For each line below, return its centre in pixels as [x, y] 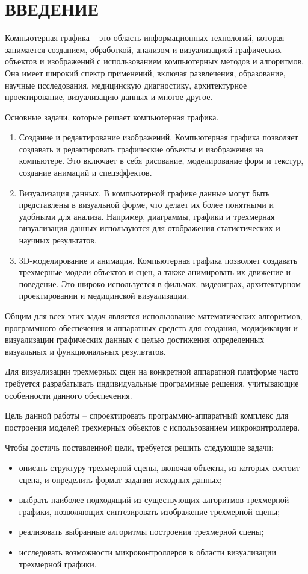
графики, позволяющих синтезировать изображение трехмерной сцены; [149, 511]
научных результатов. [58, 240]
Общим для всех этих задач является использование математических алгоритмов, [154, 316]
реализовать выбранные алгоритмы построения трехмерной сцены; [141, 532]
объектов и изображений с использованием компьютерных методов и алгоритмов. [154, 61]
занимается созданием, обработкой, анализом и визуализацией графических [143, 49]
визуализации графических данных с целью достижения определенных [135, 339]
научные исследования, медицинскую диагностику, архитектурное [126, 85]
